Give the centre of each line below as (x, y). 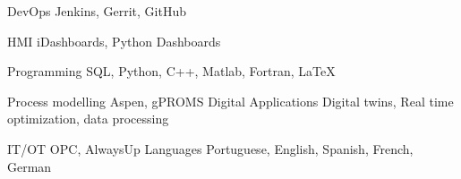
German (30, 166)
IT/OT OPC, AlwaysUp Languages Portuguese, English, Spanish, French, (210, 148)
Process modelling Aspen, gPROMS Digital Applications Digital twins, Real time (230, 101)
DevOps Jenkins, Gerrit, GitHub (97, 11)
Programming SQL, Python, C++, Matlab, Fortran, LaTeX (171, 71)
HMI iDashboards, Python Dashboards (114, 41)
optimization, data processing (88, 119)
